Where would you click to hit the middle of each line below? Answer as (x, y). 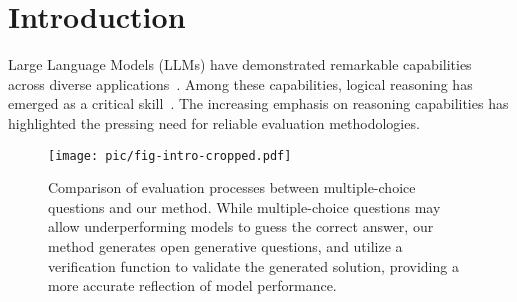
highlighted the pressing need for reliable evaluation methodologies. (214, 122)
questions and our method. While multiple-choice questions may (244, 206)
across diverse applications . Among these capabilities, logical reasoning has (240, 83)
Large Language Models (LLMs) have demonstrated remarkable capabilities (240, 64)
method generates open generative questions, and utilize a (225, 245)
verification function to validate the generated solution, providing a (253, 265)
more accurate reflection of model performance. (192, 285)
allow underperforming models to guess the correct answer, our (241, 226)
